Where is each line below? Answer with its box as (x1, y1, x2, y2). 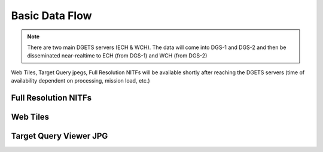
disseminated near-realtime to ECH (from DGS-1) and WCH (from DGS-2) (27, 52, 208, 59)
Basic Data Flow (11, 9, 92, 22)
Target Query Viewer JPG (11, 130, 108, 141)
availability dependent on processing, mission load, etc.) (11, 77, 150, 84)
